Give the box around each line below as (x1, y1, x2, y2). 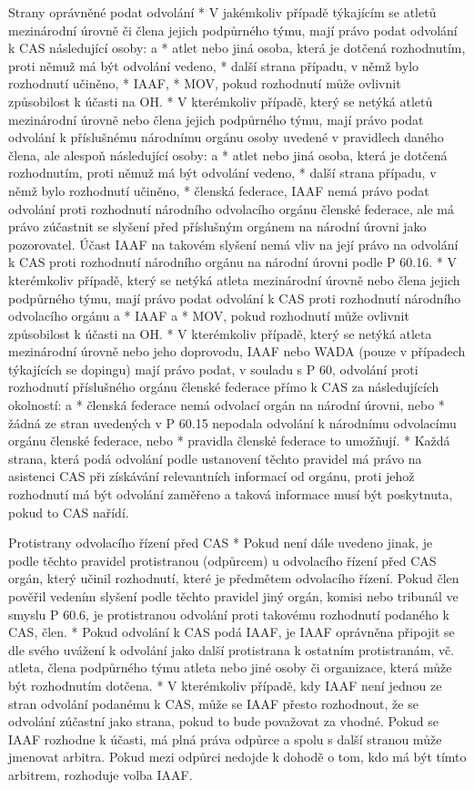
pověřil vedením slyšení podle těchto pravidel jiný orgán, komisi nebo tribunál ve (8, 587, 459, 605)
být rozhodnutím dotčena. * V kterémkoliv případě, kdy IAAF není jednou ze (8, 675, 442, 694)
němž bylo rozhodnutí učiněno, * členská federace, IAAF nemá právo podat (8, 180, 429, 200)
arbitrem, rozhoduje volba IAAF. (8, 764, 193, 784)
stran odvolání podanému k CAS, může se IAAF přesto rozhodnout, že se (8, 693, 419, 713)
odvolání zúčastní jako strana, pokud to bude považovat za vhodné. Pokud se (8, 712, 439, 731)
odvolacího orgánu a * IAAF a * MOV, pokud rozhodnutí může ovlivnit (8, 306, 409, 325)
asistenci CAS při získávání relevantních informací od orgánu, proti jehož (8, 467, 415, 486)
